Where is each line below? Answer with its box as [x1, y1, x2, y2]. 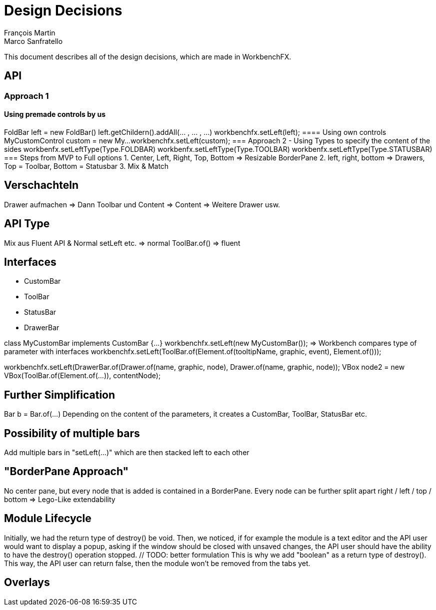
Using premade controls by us [4, 110, 106, 119]
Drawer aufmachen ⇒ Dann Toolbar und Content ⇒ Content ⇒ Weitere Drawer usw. [4, 200, 280, 209]
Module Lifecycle [4, 512, 91, 525]
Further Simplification [4, 388, 115, 401]
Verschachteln [4, 179, 79, 192]
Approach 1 [4, 90, 49, 101]
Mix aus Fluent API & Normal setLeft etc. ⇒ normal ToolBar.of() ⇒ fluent [4, 238, 240, 247]
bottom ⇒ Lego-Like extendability [4, 495, 115, 504]
